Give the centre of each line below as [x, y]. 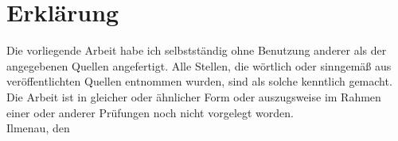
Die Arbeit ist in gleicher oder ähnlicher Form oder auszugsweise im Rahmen [194, 96]
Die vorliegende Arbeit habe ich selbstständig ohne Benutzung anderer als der [197, 50]
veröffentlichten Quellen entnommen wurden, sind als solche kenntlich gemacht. [199, 81]
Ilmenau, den [38, 128]
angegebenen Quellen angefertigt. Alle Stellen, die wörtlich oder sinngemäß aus [199, 65]
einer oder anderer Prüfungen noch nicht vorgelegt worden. [150, 112]
